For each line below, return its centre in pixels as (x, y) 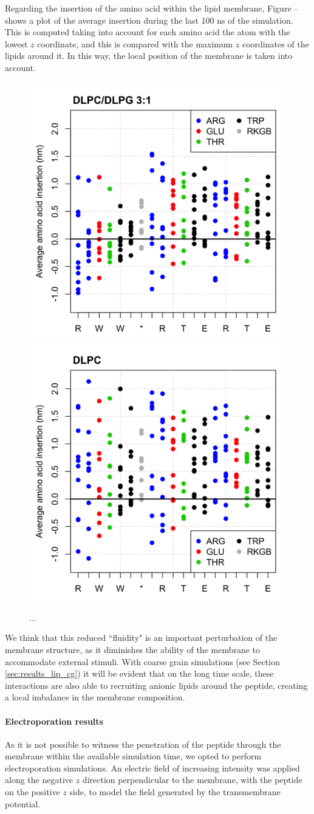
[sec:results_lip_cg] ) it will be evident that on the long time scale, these (139, 673)
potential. (23, 803)
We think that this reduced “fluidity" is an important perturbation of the (141, 638)
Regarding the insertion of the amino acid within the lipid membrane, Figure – (152, 8)
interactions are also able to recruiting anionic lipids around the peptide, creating (156, 685)
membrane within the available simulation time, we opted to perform (133, 756)
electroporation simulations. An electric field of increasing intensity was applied (152, 768)
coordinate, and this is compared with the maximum (135, 43)
